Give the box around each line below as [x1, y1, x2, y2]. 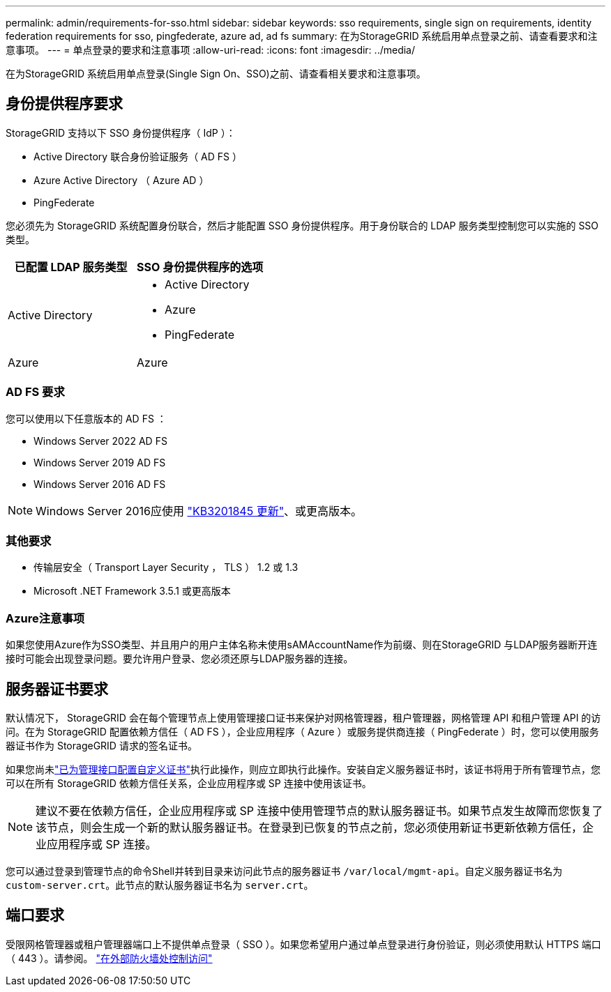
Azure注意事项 [6, 611, 85, 625]
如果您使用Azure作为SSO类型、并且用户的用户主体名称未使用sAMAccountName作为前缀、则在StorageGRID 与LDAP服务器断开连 [6, 639, 598, 651]
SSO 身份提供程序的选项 [137, 259, 264, 274]
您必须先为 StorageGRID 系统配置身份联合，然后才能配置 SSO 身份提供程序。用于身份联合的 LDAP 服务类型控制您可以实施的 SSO [6, 219, 599, 231]
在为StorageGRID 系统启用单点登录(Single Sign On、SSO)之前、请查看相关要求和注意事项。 [6, 68, 426, 79]
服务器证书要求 [6, 680, 108, 698]
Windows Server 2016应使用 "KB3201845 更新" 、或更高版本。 [36, 503, 363, 518]
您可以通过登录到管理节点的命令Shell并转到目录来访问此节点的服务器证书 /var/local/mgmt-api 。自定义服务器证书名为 [6, 864, 563, 877]
